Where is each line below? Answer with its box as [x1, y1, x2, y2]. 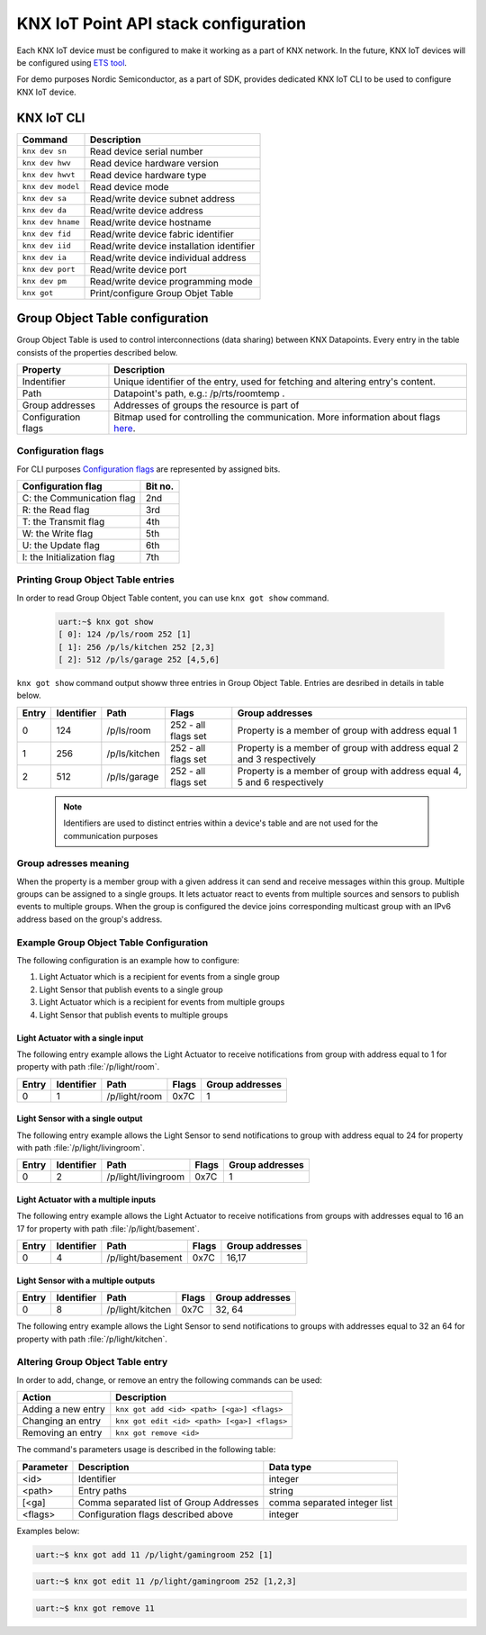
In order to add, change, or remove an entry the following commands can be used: [16, 1374, 323, 1386]
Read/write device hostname [89, 216, 211, 229]
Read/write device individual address [89, 251, 247, 264]
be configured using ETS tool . [16, 57, 128, 68]
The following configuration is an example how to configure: [16, 954, 240, 965]
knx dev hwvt [22, 170, 76, 180]
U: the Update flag [22, 539, 101, 552]
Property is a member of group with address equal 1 [237, 724, 458, 736]
